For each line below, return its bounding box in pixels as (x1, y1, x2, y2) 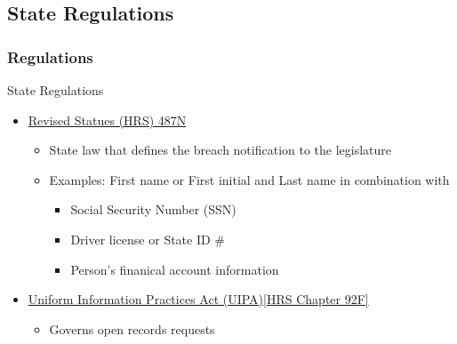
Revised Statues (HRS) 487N (28, 110, 187, 129)
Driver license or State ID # (70, 229, 226, 248)
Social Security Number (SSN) (70, 200, 237, 219)
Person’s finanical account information (70, 260, 279, 278)
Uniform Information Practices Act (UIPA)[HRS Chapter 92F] (28, 290, 369, 308)
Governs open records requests (49, 319, 215, 338)
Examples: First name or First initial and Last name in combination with (49, 170, 450, 188)
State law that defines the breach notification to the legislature (49, 140, 392, 159)
